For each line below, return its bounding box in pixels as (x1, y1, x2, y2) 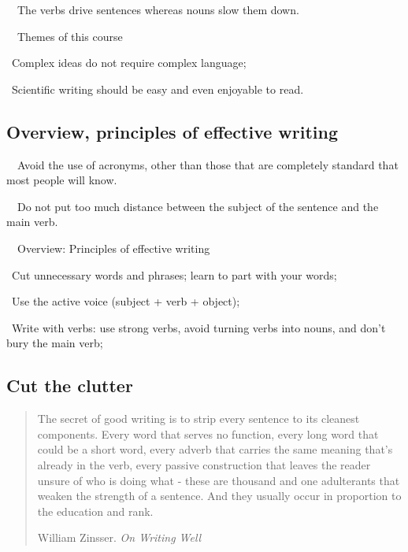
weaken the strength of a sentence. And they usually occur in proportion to (37, 487, 402, 504)
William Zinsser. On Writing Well (37, 529, 202, 546)
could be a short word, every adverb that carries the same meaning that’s (37, 441, 393, 458)
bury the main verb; (6, 335, 103, 351)
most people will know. (6, 172, 117, 188)
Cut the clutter (6, 373, 133, 398)
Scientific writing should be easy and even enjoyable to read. (11, 80, 304, 97)
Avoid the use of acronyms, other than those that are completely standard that (17, 156, 399, 172)
